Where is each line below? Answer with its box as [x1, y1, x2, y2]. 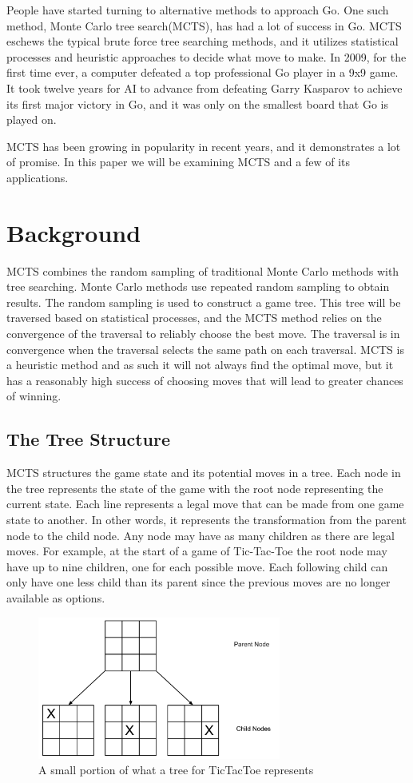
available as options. [6, 589, 105, 606]
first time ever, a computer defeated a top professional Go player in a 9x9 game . [6, 64, 399, 81]
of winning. [6, 388, 62, 404]
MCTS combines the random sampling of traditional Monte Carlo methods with [6, 262, 399, 279]
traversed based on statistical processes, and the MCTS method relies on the [6, 309, 382, 326]
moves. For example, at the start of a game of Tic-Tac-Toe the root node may [6, 543, 387, 559]
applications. [6, 169, 69, 185]
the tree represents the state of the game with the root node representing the [6, 479, 383, 496]
